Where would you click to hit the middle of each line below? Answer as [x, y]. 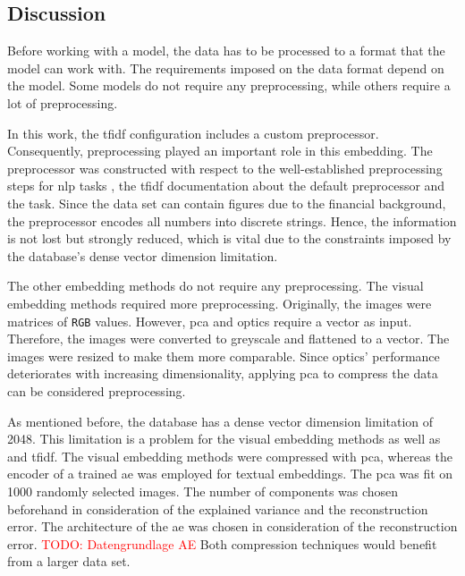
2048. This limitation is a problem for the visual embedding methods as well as [224, 439]
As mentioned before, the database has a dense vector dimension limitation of [220, 421]
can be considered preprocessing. [97, 390]
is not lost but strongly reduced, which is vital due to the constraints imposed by [229, 238]
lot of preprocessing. [63, 102]
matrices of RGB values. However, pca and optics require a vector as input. [210, 321]
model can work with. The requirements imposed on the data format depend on [226, 68]
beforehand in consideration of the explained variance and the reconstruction [218, 508]
